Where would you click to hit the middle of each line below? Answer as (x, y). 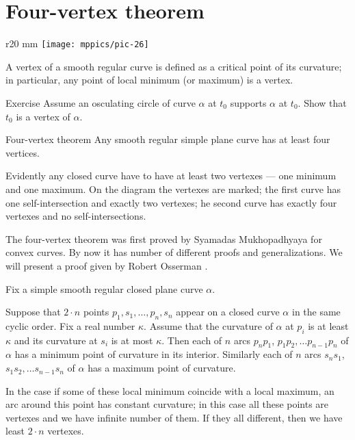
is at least (328, 325)
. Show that (322, 102)
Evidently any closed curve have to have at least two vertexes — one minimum (171, 176)
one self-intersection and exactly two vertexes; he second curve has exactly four (171, 202)
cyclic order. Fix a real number (70, 325)
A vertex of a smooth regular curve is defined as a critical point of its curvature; (174, 66)
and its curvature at (56, 340)
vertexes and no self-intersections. (76, 216)
